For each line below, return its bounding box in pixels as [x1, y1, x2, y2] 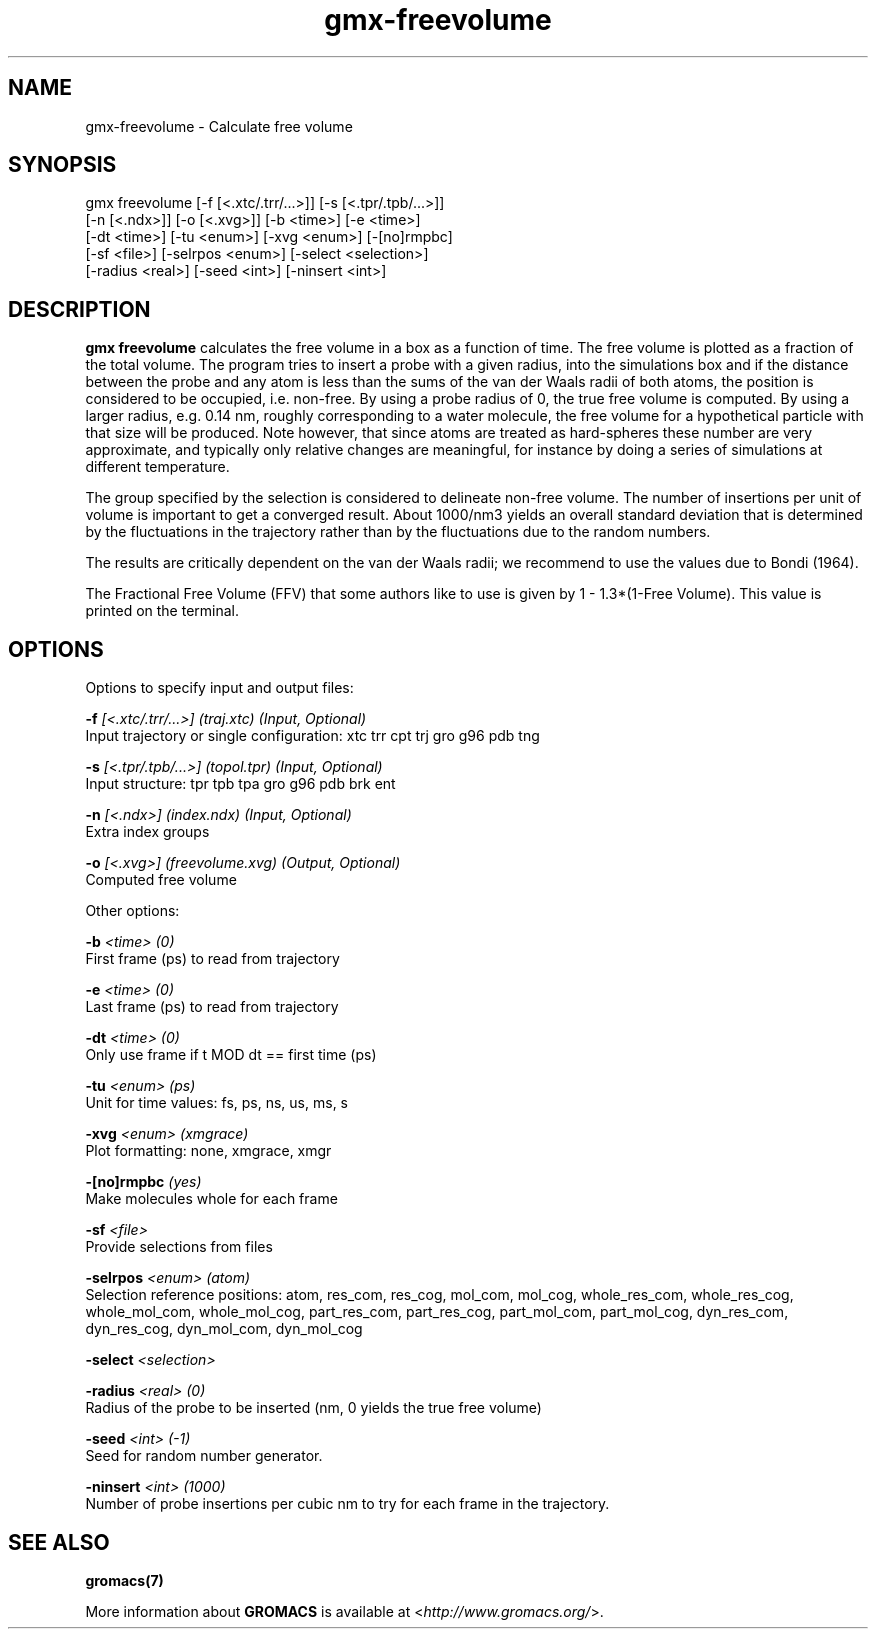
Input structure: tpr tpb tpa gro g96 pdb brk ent [85, 775, 396, 793]
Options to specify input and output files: [85, 679, 354, 697]
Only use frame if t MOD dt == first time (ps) [85, 1046, 377, 1064]
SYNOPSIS [8, 152, 117, 178]
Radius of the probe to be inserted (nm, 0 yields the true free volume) [85, 1399, 542, 1417]
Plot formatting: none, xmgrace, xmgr [85, 1142, 332, 1160]
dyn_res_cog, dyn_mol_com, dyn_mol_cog [85, 1320, 363, 1338]
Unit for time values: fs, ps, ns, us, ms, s [85, 1094, 348, 1112]
